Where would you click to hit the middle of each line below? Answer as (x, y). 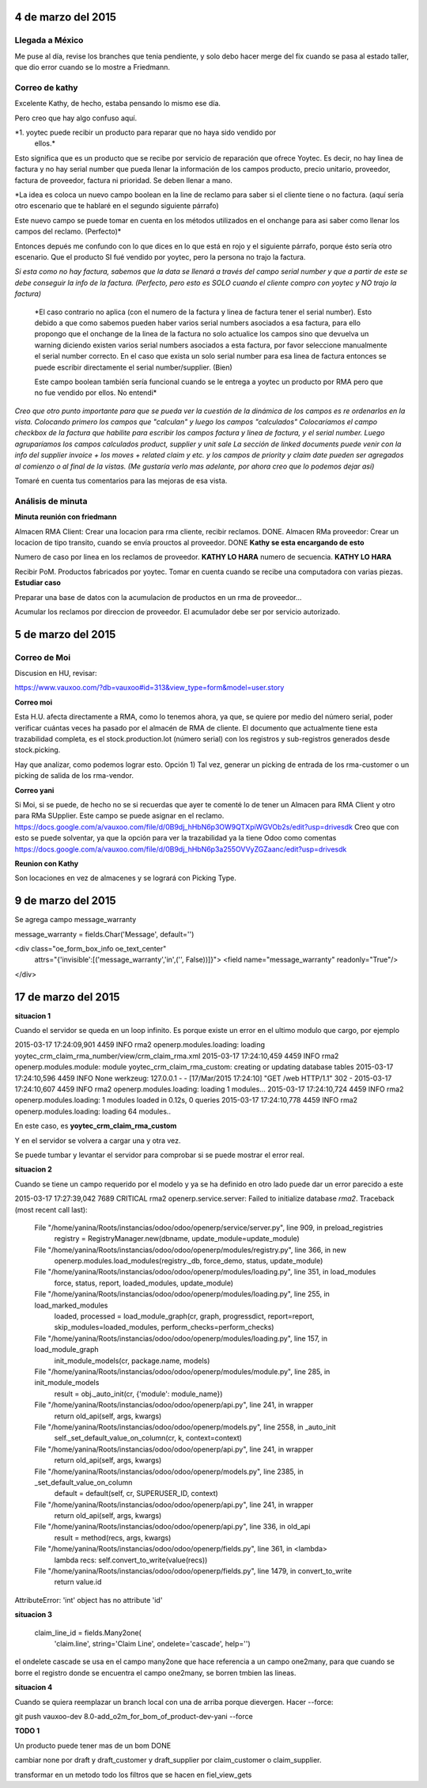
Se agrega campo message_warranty (76, 920)
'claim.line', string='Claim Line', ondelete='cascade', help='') (152, 1643)
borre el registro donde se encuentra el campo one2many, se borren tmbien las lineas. (155, 1672)
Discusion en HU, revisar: (56, 674)
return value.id (78, 1582)
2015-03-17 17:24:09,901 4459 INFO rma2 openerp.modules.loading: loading (140, 1045)
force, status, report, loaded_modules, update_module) (144, 1283)
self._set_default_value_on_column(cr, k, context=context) (148, 1438)
